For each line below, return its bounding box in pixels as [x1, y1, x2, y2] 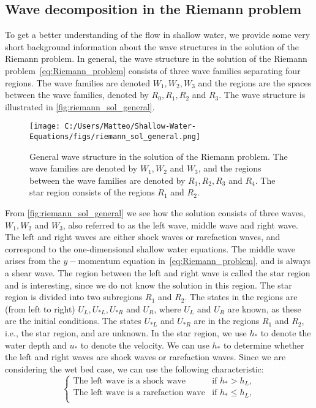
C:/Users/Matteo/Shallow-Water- [64, 122, 197, 131]
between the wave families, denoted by [5, 88, 149, 101]
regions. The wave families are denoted [5, 76, 151, 89]
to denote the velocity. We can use [80, 338, 209, 351]
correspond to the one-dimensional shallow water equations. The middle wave [5, 242, 296, 255]
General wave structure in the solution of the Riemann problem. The [29, 149, 288, 162]
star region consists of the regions [29, 186, 155, 198]
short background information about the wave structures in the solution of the [5, 40, 299, 53]
